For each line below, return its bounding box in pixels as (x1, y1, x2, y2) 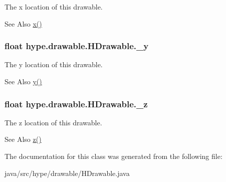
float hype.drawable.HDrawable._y (5, 40, 149, 52)
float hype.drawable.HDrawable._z (5, 97, 148, 110)
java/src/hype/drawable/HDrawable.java (5, 167, 130, 178)
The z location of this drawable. (5, 117, 102, 127)
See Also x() (5, 18, 42, 29)
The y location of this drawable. (5, 59, 103, 70)
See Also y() (5, 76, 42, 86)
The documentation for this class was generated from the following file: (5, 151, 222, 161)
